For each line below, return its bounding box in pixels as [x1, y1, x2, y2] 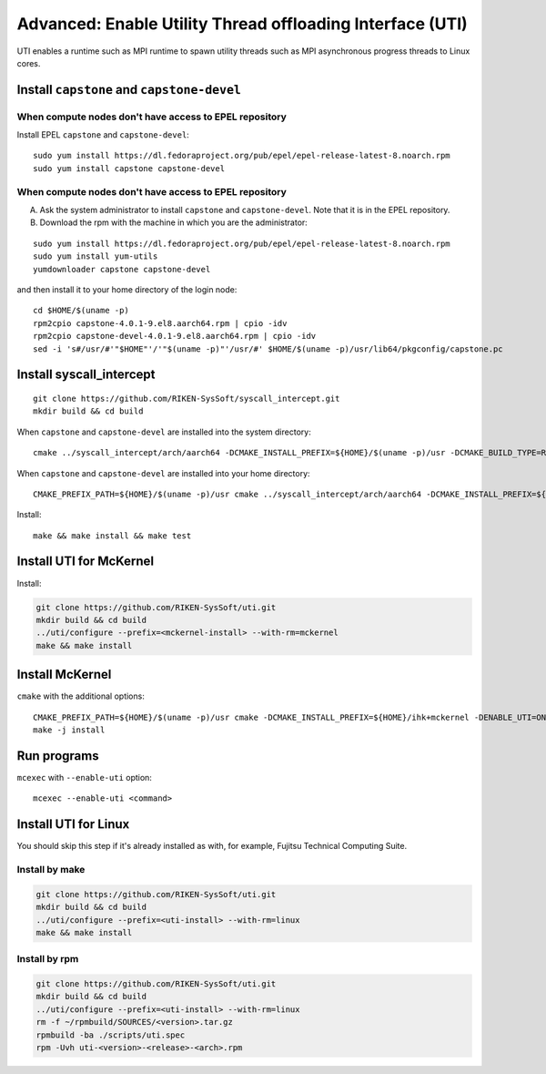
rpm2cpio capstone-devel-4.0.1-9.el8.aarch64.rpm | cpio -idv [33, 331, 317, 342]
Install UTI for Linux [16, 816, 130, 833]
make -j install [33, 725, 106, 735]
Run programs [16, 748, 99, 763]
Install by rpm [16, 953, 79, 966]
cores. [16, 57, 41, 68]
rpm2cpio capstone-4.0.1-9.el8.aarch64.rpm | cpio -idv [33, 318, 288, 328]
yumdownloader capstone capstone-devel [33, 264, 211, 274]
